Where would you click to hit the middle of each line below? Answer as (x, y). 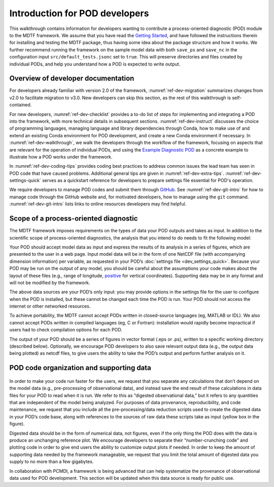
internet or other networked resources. (50, 306)
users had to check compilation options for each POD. (66, 330)
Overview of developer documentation (72, 79)
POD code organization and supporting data (80, 368)
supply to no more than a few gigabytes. (52, 462)
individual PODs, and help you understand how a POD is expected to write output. (95, 64)
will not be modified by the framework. (50, 283)
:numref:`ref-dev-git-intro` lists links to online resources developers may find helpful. (98, 204)
